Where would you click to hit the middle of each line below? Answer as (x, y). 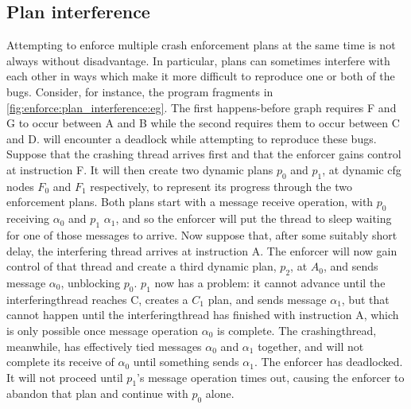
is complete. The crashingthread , (297, 330)
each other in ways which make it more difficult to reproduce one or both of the (201, 76)
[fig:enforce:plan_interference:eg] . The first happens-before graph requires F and (202, 107)
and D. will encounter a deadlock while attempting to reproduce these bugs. (192, 138)
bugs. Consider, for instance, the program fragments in (140, 91)
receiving (28, 218)
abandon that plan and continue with (97, 393)
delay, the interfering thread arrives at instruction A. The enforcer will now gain (202, 250)
